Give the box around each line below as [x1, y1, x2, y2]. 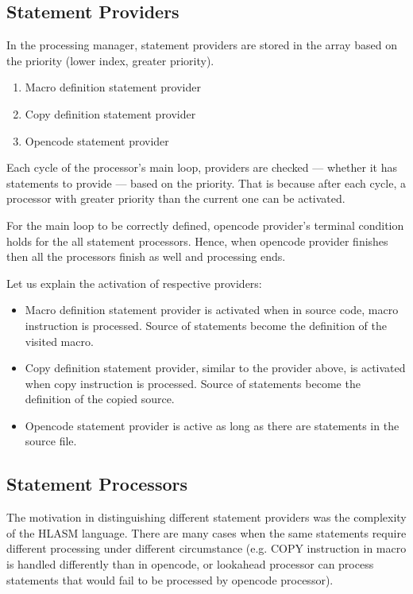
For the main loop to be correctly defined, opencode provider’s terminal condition [6, 216, 404, 233]
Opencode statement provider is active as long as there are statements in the [25, 417, 399, 433]
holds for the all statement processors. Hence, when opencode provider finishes [6, 232, 388, 249]
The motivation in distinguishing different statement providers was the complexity [6, 509, 407, 526]
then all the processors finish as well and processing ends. [6, 248, 286, 265]
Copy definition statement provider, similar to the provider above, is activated [25, 359, 406, 376]
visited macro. [25, 332, 94, 349]
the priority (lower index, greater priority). [6, 52, 214, 68]
